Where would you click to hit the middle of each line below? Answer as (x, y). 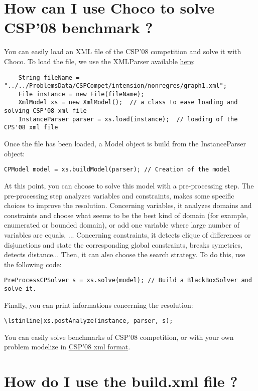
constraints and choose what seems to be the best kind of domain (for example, (126, 215)
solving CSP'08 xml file (45, 111)
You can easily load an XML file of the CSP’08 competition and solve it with (123, 51)
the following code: (33, 264)
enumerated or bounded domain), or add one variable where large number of (122, 225)
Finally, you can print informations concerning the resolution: (99, 305)
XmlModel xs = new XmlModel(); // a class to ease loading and (128, 103)
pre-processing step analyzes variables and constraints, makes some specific (119, 195)
